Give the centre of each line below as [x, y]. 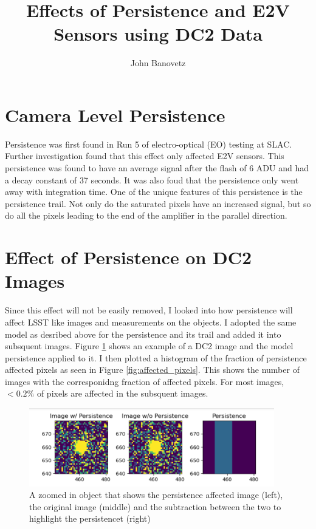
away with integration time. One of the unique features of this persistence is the [154, 192]
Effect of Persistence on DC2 [129, 257]
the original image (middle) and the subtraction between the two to [155, 506]
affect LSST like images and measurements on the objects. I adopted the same [151, 322]
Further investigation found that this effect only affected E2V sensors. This [145, 156]
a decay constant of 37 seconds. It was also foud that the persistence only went [152, 179]
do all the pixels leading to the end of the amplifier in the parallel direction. [146, 215]
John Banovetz [158, 63]
